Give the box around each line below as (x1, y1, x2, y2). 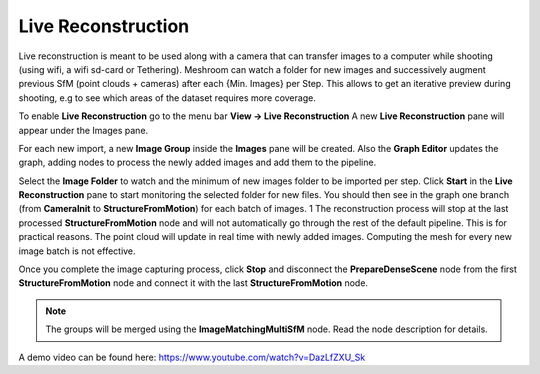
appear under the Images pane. (18, 124, 149, 136)
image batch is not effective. (18, 245, 136, 257)
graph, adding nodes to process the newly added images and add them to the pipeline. (18, 156, 377, 169)
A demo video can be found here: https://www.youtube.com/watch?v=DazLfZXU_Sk (18, 351, 366, 363)
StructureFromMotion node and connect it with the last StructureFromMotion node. (18, 277, 369, 289)
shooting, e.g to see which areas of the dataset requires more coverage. (18, 91, 317, 104)
